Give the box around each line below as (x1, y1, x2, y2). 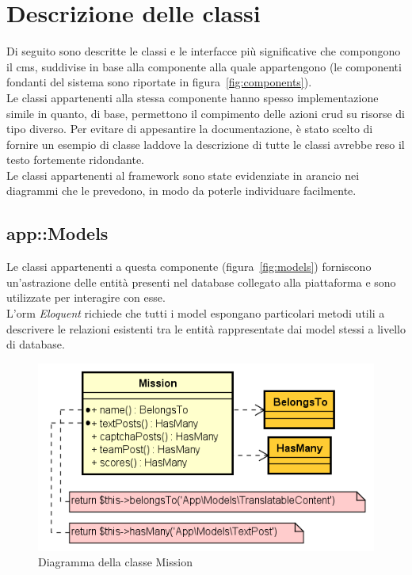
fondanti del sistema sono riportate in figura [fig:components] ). (6, 74, 312, 90)
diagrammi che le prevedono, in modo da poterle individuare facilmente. (6, 182, 357, 199)
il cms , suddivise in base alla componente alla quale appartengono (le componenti (6, 58, 402, 74)
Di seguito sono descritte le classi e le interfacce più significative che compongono (6, 43, 401, 59)
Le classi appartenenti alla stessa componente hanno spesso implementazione (6, 89, 379, 105)
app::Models (6, 221, 109, 246)
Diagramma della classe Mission (38, 554, 193, 570)
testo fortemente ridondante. (6, 151, 144, 168)
